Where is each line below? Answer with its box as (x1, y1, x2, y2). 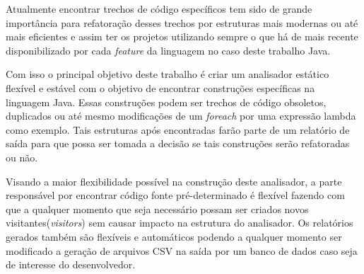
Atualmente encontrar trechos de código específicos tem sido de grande (6, 1, 312, 16)
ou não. (6, 149, 38, 164)
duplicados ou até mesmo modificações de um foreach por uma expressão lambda (6, 108, 356, 123)
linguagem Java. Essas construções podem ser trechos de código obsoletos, (6, 94, 327, 109)
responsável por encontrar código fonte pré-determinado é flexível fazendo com (6, 188, 345, 202)
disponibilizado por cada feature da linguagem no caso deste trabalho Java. (6, 42, 331, 57)
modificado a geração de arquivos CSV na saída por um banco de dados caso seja (6, 243, 358, 258)
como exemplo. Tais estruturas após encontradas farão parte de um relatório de (6, 122, 350, 137)
